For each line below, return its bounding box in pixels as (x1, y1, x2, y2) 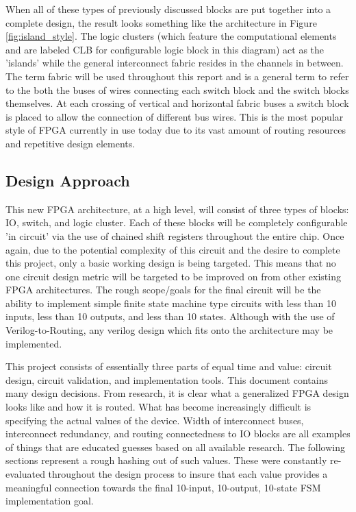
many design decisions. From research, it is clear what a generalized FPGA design (5, 386, 349, 400)
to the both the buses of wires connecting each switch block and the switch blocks (5, 82, 349, 97)
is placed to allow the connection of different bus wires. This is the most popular (5, 109, 344, 123)
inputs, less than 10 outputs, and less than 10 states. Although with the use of (5, 309, 335, 324)
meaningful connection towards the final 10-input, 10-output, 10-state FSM (5, 480, 321, 494)
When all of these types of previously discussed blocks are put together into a (5, 2, 331, 16)
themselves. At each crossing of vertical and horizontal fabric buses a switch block (5, 96, 349, 110)
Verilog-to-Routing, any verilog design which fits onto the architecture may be (5, 323, 333, 337)
